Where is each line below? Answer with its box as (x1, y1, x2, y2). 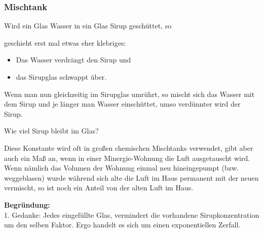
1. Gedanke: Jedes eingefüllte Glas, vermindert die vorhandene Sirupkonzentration (4, 209, 259, 220)
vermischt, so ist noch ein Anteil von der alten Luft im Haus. (4, 182, 194, 193)
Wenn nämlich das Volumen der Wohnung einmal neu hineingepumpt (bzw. (4, 162, 239, 173)
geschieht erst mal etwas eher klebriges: (4, 37, 126, 48)
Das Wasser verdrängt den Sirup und (16, 54, 131, 65)
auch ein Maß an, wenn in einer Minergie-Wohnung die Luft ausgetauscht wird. (4, 152, 250, 163)
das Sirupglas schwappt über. (16, 72, 107, 82)
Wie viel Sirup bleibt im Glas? (4, 125, 99, 136)
